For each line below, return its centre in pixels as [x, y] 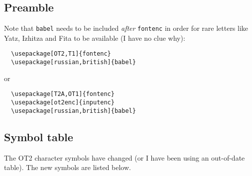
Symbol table [39, 136]
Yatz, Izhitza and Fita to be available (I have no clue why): [95, 38]
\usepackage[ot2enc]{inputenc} [63, 103]
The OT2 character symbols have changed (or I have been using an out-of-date [125, 157]
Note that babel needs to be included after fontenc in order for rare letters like [126, 28]
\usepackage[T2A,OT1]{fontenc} [63, 94]
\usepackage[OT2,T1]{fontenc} [61, 54]
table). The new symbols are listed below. [67, 167]
